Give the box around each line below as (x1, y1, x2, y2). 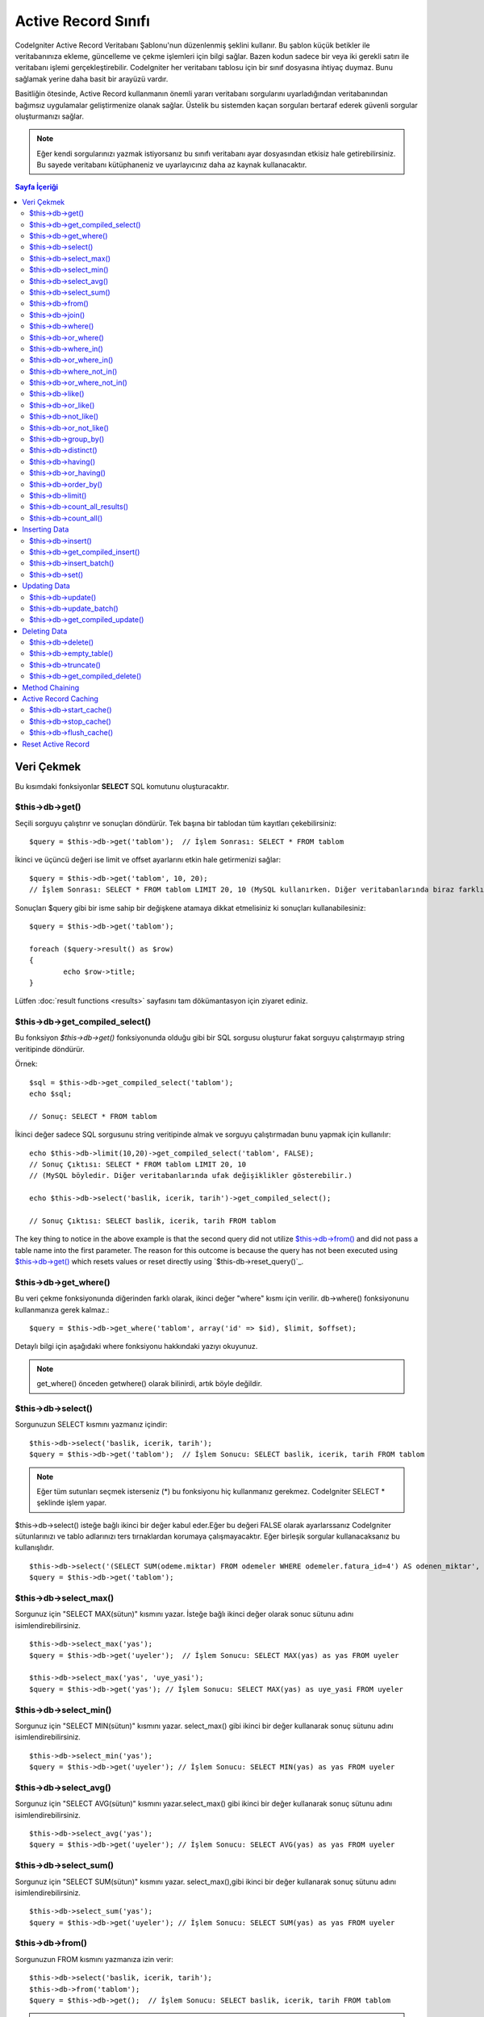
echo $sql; (29, 1089, 73, 1099)
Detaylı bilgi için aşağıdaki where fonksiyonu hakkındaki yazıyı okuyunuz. (15, 1342, 258, 1351)
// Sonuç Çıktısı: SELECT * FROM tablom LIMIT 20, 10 (29, 1159, 246, 1169)
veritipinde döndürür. (15, 1044, 85, 1054)
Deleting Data (22, 626, 68, 636)
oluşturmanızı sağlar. (15, 111, 85, 121)
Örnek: (15, 1059, 38, 1069)
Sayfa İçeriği (15, 182, 59, 192)
